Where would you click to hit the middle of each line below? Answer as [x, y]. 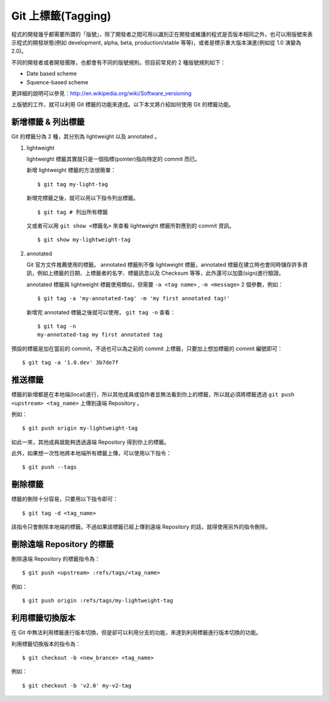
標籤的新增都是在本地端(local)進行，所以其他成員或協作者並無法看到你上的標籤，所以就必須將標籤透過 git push [153, 394]
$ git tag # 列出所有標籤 [73, 212]
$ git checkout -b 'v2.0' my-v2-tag [77, 686]
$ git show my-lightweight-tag [84, 240]
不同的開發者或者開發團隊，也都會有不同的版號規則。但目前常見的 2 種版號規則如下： [119, 62]
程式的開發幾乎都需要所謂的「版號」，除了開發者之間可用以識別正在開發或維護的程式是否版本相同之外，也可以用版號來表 [162, 34]
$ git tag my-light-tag [73, 184]
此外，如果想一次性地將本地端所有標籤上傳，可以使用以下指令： [91, 453]
